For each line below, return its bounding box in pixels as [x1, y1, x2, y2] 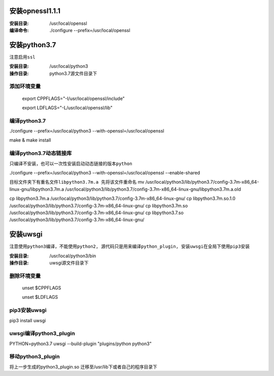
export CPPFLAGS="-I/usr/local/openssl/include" [22, 95, 125, 101]
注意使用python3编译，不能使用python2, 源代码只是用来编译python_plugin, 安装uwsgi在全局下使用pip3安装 [9, 244, 250, 250]
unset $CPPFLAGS [22, 285, 61, 291]
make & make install [9, 137, 51, 143]
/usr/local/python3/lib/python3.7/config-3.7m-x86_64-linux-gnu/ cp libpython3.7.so [9, 210, 184, 216]
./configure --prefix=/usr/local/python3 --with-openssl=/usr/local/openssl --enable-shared [9, 170, 200, 176]
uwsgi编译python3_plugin [9, 330, 76, 337]
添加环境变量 [9, 83, 41, 90]
